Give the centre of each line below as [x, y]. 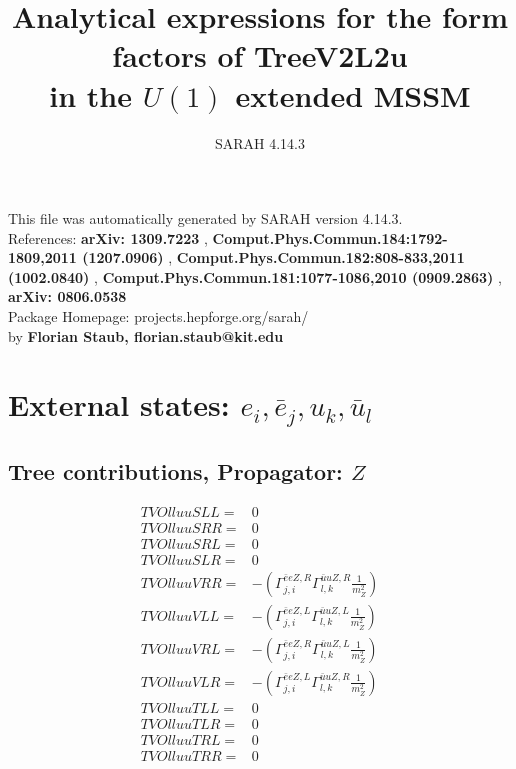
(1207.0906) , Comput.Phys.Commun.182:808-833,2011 [273, 257]
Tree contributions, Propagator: [175, 470]
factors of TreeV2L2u [260, 55]
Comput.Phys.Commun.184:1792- [330, 237]
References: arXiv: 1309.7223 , [108, 237]
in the [90, 94]
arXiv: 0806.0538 [67, 296]
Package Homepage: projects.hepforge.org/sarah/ [158, 316]
